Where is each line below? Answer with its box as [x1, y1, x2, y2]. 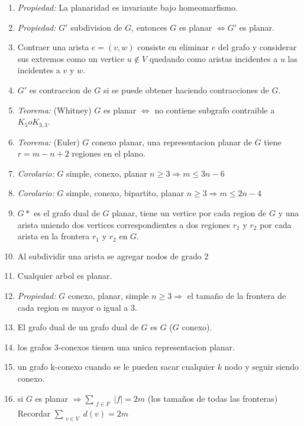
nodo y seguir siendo [224, 360, 299, 373]
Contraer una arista [17, 41, 89, 53]
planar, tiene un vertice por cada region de [112, 206, 267, 219]
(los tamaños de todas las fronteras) [147, 392, 278, 404]
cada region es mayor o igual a [17, 301, 128, 313]
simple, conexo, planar [66, 167, 147, 179]
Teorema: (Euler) [17, 135, 80, 148]
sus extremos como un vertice [17, 52, 125, 64]
